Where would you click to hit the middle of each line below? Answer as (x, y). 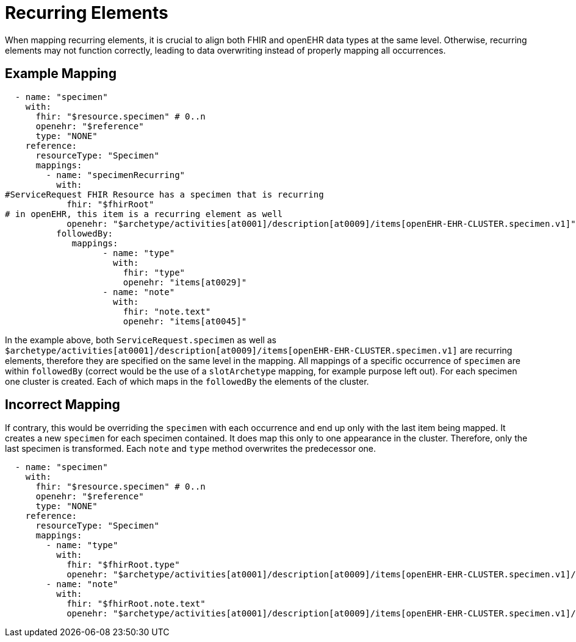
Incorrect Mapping (63, 405)
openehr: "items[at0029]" (185, 282)
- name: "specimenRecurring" (116, 175)
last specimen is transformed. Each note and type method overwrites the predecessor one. (190, 449)
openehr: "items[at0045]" (185, 321)
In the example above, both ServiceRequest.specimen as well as (141, 340)
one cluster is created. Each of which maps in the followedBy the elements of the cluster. (187, 381)
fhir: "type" (154, 272)
